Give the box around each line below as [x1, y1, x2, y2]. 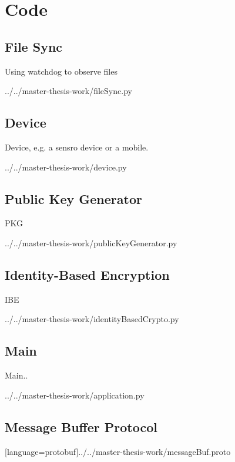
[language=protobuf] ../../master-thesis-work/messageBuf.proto [5, 445, 231, 457]
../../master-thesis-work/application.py [5, 389, 145, 401]
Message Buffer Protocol [5, 417, 157, 436]
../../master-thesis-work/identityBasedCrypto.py [5, 313, 179, 325]
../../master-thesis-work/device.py [5, 160, 127, 173]
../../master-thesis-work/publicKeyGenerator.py [5, 236, 177, 249]
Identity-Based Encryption [5, 265, 170, 283]
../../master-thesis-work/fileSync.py [5, 85, 132, 97]
